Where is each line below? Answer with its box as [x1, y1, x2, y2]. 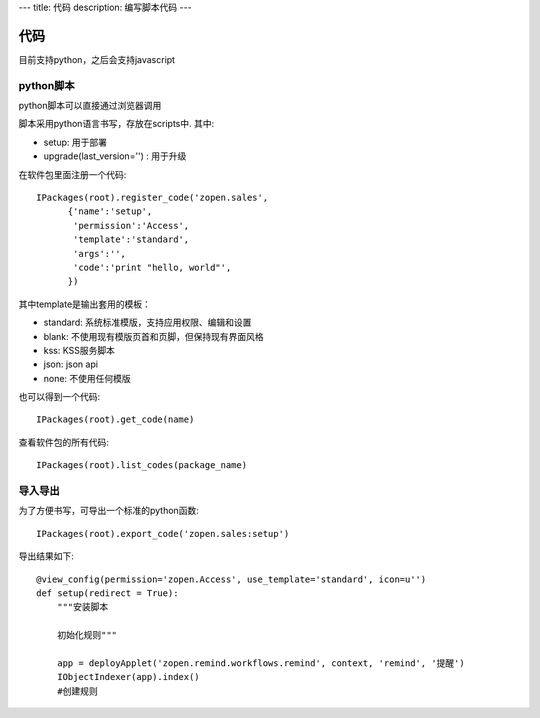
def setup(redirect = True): [36, 587, 179, 599]
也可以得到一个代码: [18, 391, 101, 403]
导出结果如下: [18, 550, 75, 562]
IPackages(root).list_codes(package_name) [36, 460, 248, 471]
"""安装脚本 [56, 601, 109, 613]
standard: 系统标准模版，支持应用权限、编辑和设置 [43, 316, 252, 329]
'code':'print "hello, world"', [73, 261, 232, 273]
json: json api [43, 358, 99, 370]
